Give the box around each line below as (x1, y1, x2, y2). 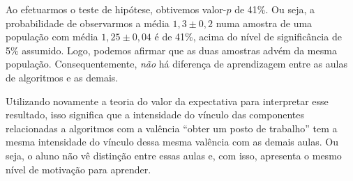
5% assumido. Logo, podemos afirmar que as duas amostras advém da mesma (6, 42, 337, 57)
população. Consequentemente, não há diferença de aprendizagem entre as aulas (6, 56, 347, 71)
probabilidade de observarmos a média (6, 15, 170, 30)
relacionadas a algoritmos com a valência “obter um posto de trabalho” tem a (6, 120, 338, 135)
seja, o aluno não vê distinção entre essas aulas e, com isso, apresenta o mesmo (6, 148, 342, 162)
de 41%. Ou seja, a (234, 2, 315, 16)
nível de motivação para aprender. (6, 162, 151, 176)
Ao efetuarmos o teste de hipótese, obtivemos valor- (6, 2, 227, 16)
